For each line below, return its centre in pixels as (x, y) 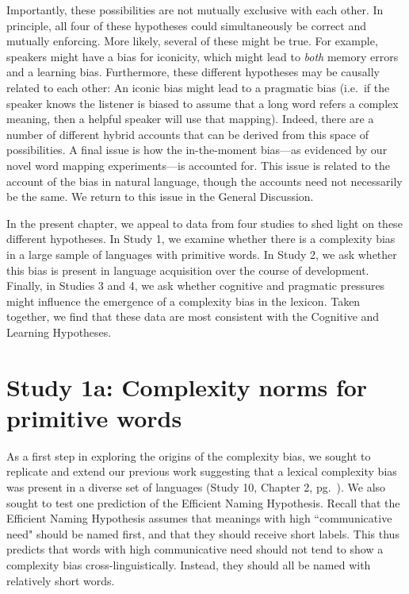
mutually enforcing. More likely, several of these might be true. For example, (192, 41)
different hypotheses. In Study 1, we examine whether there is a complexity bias (201, 239)
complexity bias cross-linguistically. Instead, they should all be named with (189, 564)
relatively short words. (61, 580)
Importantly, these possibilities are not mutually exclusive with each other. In (195, 10)
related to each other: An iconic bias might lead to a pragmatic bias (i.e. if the (198, 87)
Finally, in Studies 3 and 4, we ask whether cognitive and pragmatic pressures (196, 285)
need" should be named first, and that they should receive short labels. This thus (203, 533)
